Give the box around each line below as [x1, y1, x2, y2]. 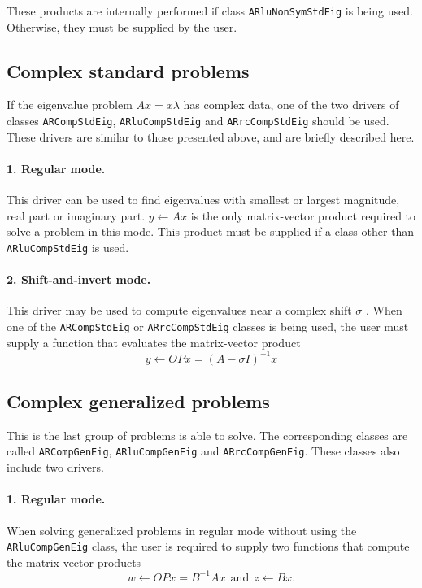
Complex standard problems [7, 58, 250, 83]
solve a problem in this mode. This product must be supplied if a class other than [7, 223, 415, 240]
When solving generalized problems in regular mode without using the [7, 521, 357, 538]
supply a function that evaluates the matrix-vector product [7, 333, 301, 351]
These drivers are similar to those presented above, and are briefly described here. [7, 128, 415, 145]
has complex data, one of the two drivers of [183, 96, 399, 113]
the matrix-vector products [7, 553, 141, 570]
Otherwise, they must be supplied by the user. [7, 18, 237, 35]
